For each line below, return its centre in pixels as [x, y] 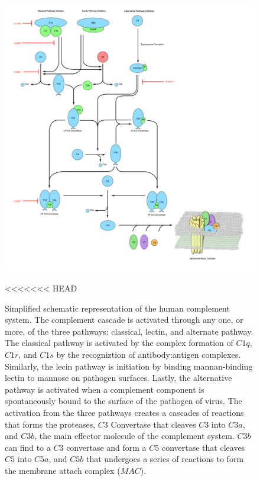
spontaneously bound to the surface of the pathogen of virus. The [123, 401]
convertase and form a [106, 447]
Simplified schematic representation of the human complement [117, 308]
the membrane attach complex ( [63, 470]
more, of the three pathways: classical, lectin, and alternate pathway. [129, 331]
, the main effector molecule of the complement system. [134, 436]
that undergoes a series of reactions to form [165, 459]
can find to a [28, 447]
